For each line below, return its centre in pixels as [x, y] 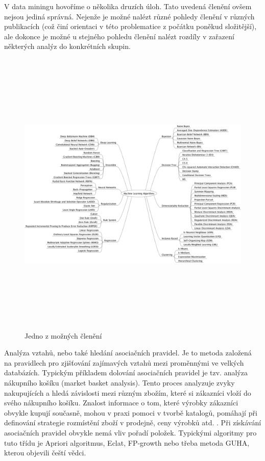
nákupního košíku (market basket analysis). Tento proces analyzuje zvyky [119, 383]
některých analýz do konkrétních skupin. [67, 46]
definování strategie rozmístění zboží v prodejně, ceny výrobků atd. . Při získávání [133, 422]
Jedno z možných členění [63, 335]
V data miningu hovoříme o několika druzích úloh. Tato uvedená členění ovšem [128, 6]
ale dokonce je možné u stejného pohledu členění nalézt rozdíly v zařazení [119, 36]
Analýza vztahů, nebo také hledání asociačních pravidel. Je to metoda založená [128, 353]
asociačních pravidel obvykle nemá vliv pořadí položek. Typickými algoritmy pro [130, 433]
